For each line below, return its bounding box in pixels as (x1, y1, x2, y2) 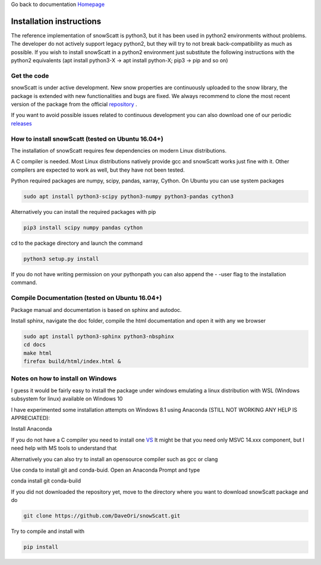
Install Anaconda (11, 425, 52, 433)
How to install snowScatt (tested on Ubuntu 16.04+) (11, 134, 163, 143)
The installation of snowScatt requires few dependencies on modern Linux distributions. (11, 147, 227, 154)
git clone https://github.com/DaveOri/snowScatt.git (23, 513, 181, 519)
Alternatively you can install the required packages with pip (11, 209, 156, 216)
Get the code (11, 71, 49, 80)
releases (11, 119, 32, 127)
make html (23, 349, 52, 356)
